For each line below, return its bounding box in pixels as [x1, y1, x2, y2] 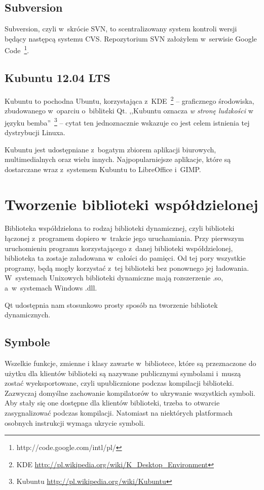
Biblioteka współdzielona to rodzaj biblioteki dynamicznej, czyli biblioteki [5, 223, 235, 233]
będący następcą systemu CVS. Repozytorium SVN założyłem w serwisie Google [5, 33, 257, 44]
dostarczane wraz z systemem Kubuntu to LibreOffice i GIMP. [5, 164, 201, 174]
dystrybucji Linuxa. [5, 127, 65, 137]
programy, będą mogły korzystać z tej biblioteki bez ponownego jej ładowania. [5, 262, 249, 273]
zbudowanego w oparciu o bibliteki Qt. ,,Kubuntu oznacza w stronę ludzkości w [5, 105, 253, 116]
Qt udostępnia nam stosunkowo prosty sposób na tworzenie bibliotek [5, 299, 218, 310]
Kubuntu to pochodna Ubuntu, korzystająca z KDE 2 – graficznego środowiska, [5, 94, 254, 106]
